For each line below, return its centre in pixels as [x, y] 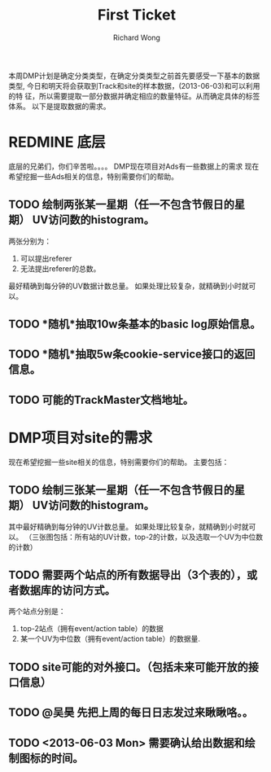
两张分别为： [30, 241]
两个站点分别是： [37, 612]
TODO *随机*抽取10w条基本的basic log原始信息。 [135, 325]
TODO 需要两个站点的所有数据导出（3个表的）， [127, 575]
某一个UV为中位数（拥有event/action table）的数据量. [110, 639]
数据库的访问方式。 [67, 590]
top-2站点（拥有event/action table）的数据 [92, 629]
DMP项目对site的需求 [81, 438]
